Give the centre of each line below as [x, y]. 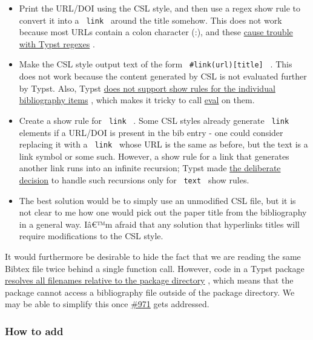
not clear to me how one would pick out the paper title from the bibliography [163, 212]
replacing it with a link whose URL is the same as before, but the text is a [163, 144]
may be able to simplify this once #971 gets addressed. [107, 304]
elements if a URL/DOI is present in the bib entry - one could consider [151, 132]
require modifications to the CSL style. [91, 236]
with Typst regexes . [57, 43]
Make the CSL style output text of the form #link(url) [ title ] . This [156, 64]
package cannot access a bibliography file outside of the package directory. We [150, 292]
